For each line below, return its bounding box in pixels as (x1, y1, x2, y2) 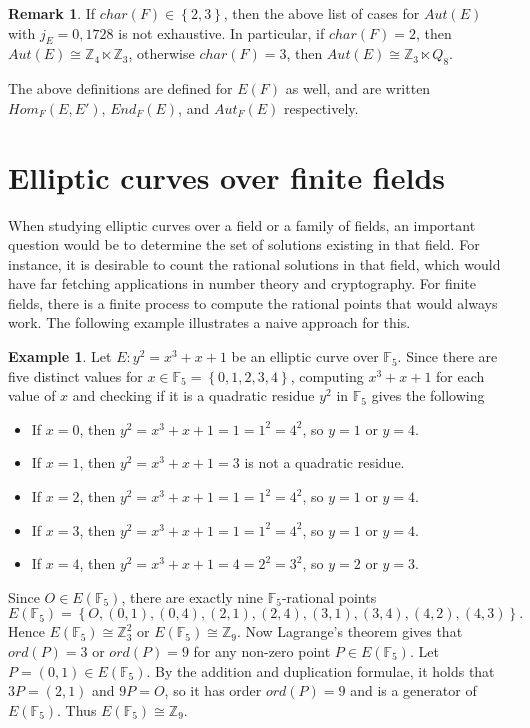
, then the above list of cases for (223, 3, 420, 23)
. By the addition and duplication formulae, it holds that (146, 660, 495, 681)
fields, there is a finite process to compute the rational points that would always (8, 292, 498, 313)
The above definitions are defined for (8, 78, 233, 99)
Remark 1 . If (8, 3, 96, 23)
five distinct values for (8, 365, 143, 386)
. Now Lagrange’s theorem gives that (236, 621, 463, 642)
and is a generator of (350, 680, 477, 701)
